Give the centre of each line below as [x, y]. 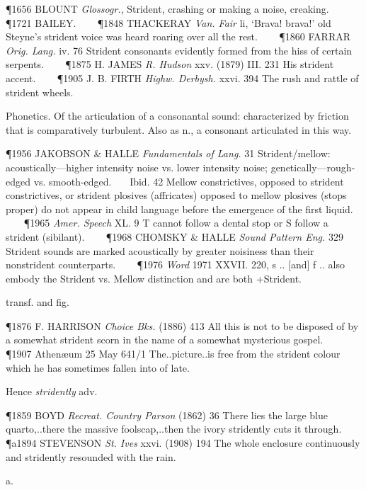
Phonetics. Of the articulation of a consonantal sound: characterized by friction [177, 116]
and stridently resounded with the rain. [91, 456]
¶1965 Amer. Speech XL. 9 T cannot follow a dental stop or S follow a [176, 223]
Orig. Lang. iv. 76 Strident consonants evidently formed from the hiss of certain [179, 50]
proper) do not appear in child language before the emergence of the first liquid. [179, 209]
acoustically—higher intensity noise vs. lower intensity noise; [137, 167]
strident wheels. [40, 92]
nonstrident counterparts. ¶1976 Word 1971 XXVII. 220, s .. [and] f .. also [175, 264]
